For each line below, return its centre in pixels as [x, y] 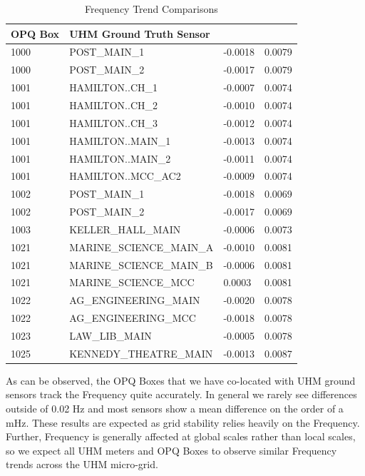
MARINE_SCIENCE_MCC [132, 282]
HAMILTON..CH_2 [113, 105]
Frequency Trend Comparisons [151, 9]
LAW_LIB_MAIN [110, 335]
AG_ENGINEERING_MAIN [135, 300]
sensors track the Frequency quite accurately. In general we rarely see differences [181, 394]
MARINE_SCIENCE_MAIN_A [142, 247]
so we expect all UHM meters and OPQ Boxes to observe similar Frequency [171, 450]
